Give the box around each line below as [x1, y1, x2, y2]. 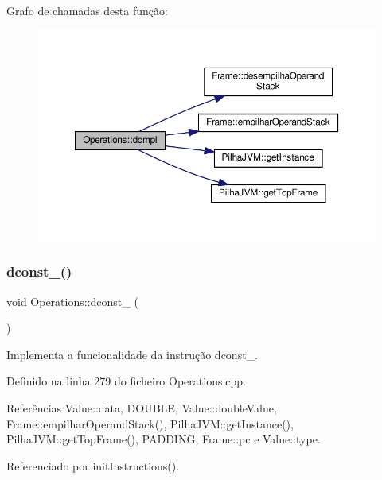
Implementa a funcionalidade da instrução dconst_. [6, 346, 258, 362]
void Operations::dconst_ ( [6, 292, 138, 309]
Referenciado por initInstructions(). [6, 457, 180, 474]
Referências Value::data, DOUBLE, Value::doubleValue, [6, 399, 277, 416]
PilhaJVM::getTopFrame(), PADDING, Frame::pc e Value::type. [6, 431, 321, 447]
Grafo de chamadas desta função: [6, 2, 168, 18]
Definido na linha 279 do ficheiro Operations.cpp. [6, 373, 247, 389]
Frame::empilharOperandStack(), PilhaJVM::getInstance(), [6, 415, 294, 432]
